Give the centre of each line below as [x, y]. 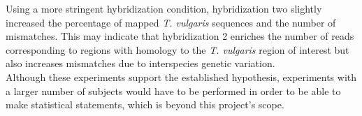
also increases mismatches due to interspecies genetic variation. [140, 63]
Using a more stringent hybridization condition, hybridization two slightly [164, 8]
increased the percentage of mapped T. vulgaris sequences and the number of [171, 22]
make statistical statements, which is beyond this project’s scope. [145, 104]
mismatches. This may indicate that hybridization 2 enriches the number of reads [180, 36]
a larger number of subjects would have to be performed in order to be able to [173, 90]
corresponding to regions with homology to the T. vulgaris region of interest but [178, 49]
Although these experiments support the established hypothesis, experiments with [181, 77]
